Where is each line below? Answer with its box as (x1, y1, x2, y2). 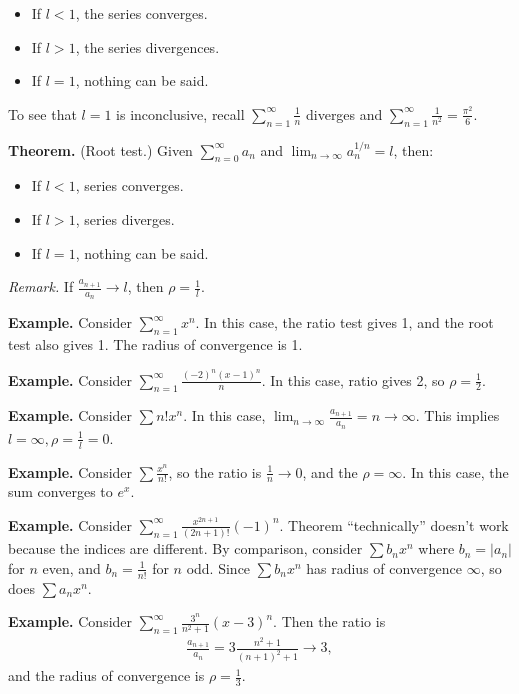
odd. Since (186, 557, 251, 578)
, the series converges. (75, 3, 208, 23)
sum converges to (8, 481, 113, 502)
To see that (8, 103, 77, 124)
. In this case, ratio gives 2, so (261, 369, 445, 390)
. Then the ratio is (273, 611, 386, 632)
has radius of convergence (306, 557, 463, 578)
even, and (42, 557, 101, 578)
